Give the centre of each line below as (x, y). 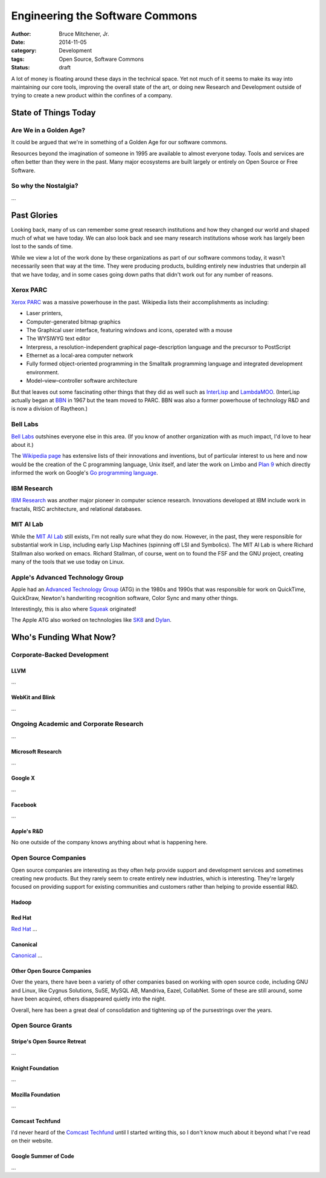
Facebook (24, 805)
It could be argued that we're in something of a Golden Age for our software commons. (119, 142)
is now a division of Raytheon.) (49, 409)
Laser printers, (44, 313)
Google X (23, 778)
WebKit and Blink (33, 697)
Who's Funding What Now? (63, 637)
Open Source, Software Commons (101, 59)
